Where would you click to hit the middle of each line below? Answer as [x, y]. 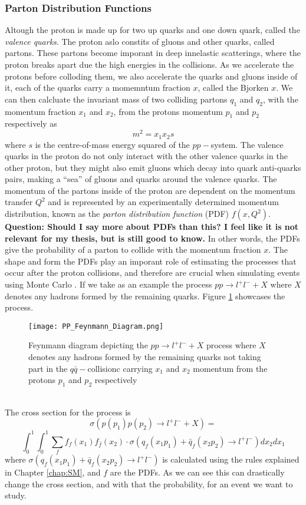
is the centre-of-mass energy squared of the [112, 144]
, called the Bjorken [233, 88]
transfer [19, 202]
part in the [48, 368]
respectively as [31, 123]
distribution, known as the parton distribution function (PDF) [117, 214]
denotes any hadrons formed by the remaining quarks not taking [145, 357]
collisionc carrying [120, 368]
